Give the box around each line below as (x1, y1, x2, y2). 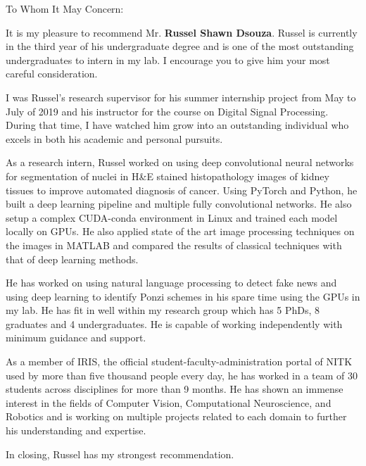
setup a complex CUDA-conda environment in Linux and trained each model (6, 210, 338, 225)
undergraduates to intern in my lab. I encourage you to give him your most (6, 52, 330, 67)
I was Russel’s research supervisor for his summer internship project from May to (6, 89, 356, 104)
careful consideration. (6, 66, 98, 81)
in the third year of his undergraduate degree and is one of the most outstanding (6, 39, 354, 53)
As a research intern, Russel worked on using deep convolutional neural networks (6, 155, 354, 170)
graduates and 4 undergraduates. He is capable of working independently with (6, 316, 343, 331)
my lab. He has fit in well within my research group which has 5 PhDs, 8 (6, 303, 320, 317)
